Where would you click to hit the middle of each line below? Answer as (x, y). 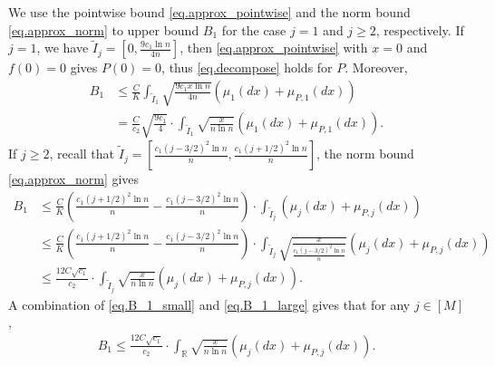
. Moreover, (376, 67)
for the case (254, 29)
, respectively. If (420, 29)
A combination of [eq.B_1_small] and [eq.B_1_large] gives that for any (209, 304)
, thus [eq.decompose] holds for (247, 67)
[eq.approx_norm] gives (74, 179)
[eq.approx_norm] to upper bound (104, 29)
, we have (63, 48)
